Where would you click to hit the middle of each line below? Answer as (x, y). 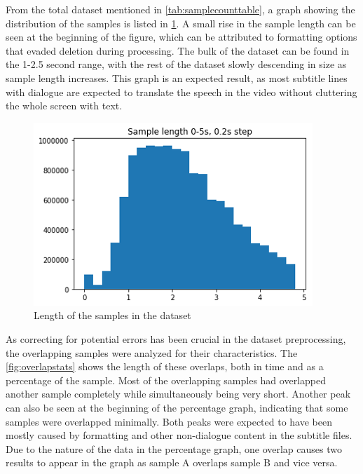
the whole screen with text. (64, 106)
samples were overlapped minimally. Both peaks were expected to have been (169, 421)
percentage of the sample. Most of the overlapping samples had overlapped (166, 380)
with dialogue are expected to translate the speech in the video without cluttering (181, 92)
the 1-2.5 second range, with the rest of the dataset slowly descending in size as (176, 64)
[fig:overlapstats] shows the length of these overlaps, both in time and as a (165, 366)
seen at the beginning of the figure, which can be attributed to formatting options (181, 37)
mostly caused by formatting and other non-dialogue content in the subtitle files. (179, 435)
